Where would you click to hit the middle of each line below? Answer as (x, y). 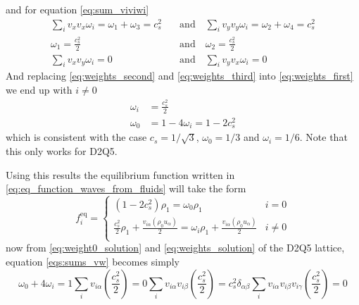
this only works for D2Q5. (62, 150)
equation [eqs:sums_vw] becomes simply (93, 261)
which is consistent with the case (76, 137)
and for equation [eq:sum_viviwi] (77, 9)
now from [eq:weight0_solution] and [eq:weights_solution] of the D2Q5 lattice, (175, 248)
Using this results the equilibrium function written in (120, 174)
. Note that (323, 137)
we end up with (39, 90)
